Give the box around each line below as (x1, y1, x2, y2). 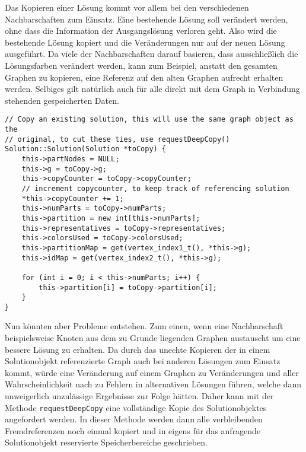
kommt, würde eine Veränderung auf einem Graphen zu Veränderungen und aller (5, 366, 299, 378)
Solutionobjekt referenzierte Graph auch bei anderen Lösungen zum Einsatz (5, 355, 280, 367)
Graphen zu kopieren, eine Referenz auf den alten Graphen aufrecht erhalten (5, 71, 283, 83)
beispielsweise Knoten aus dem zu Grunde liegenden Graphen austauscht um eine (5, 332, 301, 344)
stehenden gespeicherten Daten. (5, 94, 119, 106)
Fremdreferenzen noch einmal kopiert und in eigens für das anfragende (5, 424, 261, 437)
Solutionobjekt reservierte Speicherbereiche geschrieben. (5, 436, 208, 448)
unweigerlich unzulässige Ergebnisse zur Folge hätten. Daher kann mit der (5, 390, 274, 402)
